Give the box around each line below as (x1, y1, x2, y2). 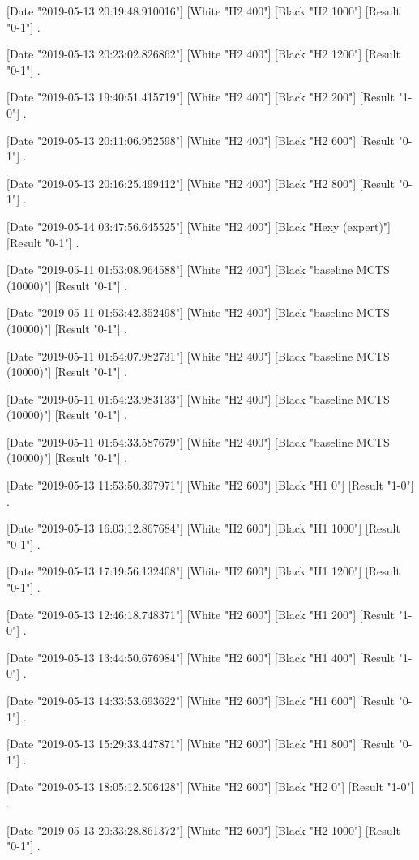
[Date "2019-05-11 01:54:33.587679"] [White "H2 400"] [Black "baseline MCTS (6, 433, 390, 450)
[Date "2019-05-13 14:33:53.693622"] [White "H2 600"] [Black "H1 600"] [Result (6, 692, 395, 708)
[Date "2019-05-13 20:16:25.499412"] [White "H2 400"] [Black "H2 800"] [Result (6, 174, 395, 191)
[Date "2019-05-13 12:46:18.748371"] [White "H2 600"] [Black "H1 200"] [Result (6, 605, 395, 623)
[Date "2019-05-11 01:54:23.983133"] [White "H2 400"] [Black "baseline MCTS (6, 390, 390, 407)
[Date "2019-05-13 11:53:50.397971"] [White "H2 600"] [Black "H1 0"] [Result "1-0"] (6, 477, 414, 494)
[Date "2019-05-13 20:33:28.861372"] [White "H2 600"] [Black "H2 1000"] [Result (6, 821, 400, 838)
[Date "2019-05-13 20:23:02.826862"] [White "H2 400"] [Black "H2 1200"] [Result (6, 45, 400, 62)
